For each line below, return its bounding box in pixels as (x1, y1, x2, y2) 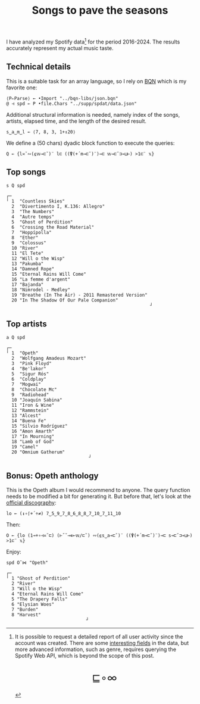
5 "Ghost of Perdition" (11, 219, 73, 225)
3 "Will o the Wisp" (11, 586, 62, 592)
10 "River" (11, 245, 39, 251)
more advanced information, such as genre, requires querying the (14, 646, 177, 653)
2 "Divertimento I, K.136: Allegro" (11, 204, 105, 210)
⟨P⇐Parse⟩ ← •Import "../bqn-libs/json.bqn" (6, 95, 118, 101)
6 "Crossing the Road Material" (11, 225, 95, 230)
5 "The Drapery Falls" (11, 596, 68, 602)
